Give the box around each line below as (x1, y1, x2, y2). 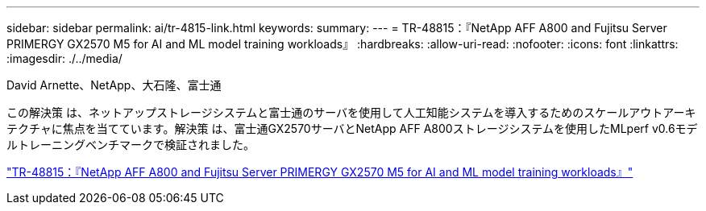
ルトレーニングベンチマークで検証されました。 (6, 138, 255, 151)
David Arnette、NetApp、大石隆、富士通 (6, 78, 222, 92)
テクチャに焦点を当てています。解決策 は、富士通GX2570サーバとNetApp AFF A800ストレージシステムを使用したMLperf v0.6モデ (6, 122, 698, 135)
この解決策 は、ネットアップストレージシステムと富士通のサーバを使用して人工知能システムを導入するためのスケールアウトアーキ (6, 105, 696, 119)
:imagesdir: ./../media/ (6, 52, 123, 65)
